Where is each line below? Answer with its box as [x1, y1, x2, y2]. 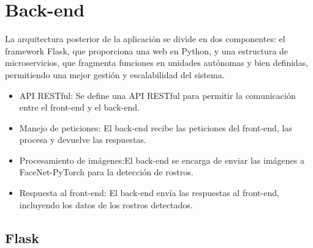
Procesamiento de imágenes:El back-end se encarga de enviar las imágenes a [19, 153, 304, 166]
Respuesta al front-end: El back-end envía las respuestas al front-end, [19, 186, 279, 199]
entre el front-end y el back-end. [19, 101, 140, 114]
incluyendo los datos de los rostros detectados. [19, 198, 193, 211]
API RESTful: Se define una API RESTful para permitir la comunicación [19, 89, 296, 101]
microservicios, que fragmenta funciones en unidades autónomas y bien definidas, [5, 56, 309, 69]
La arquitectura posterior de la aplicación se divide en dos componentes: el [5, 32, 285, 45]
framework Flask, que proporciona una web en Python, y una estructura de [5, 44, 288, 57]
